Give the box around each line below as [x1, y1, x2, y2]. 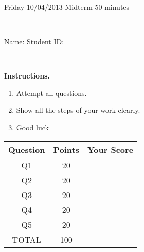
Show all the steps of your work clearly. [16, 105, 140, 115]
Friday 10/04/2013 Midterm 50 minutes [4, 1, 130, 12]
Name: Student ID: [4, 35, 64, 46]
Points [53, 143, 79, 156]
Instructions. [4, 70, 50, 81]
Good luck [16, 122, 49, 132]
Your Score [87, 143, 134, 156]
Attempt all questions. [16, 87, 87, 98]
